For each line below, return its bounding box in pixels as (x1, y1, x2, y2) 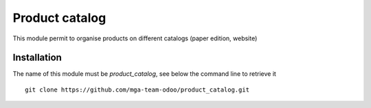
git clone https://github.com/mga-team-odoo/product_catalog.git (25, 85, 250, 94)
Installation (12, 52, 62, 64)
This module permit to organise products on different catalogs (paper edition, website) (12, 34, 258, 42)
